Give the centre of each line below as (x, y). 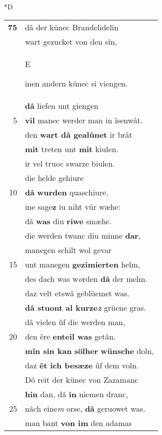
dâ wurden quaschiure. (67, 192)
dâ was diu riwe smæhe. (68, 221)
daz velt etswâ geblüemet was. (77, 293)
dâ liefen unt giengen (62, 105)
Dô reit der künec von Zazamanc (82, 379)
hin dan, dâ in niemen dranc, (77, 394)
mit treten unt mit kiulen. (72, 149)
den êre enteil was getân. (70, 336)
